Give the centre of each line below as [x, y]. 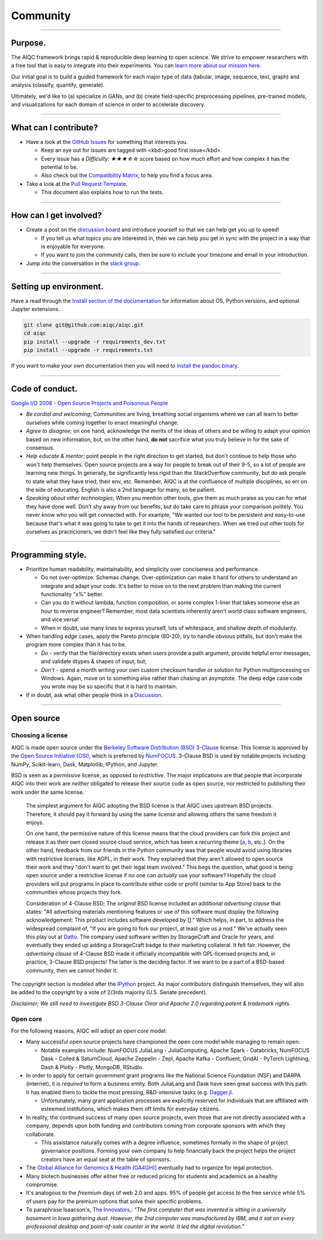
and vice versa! [60, 619]
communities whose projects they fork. [74, 892]
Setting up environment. [57, 286]
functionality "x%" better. [72, 594]
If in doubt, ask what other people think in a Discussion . [95, 695]
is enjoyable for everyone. [73, 246]
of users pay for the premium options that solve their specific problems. [114, 1201]
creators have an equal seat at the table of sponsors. [106, 1159]
